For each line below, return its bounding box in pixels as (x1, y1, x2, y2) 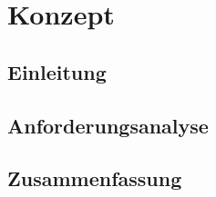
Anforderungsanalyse (7, 111, 209, 139)
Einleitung (7, 57, 107, 85)
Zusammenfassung (7, 164, 182, 192)
